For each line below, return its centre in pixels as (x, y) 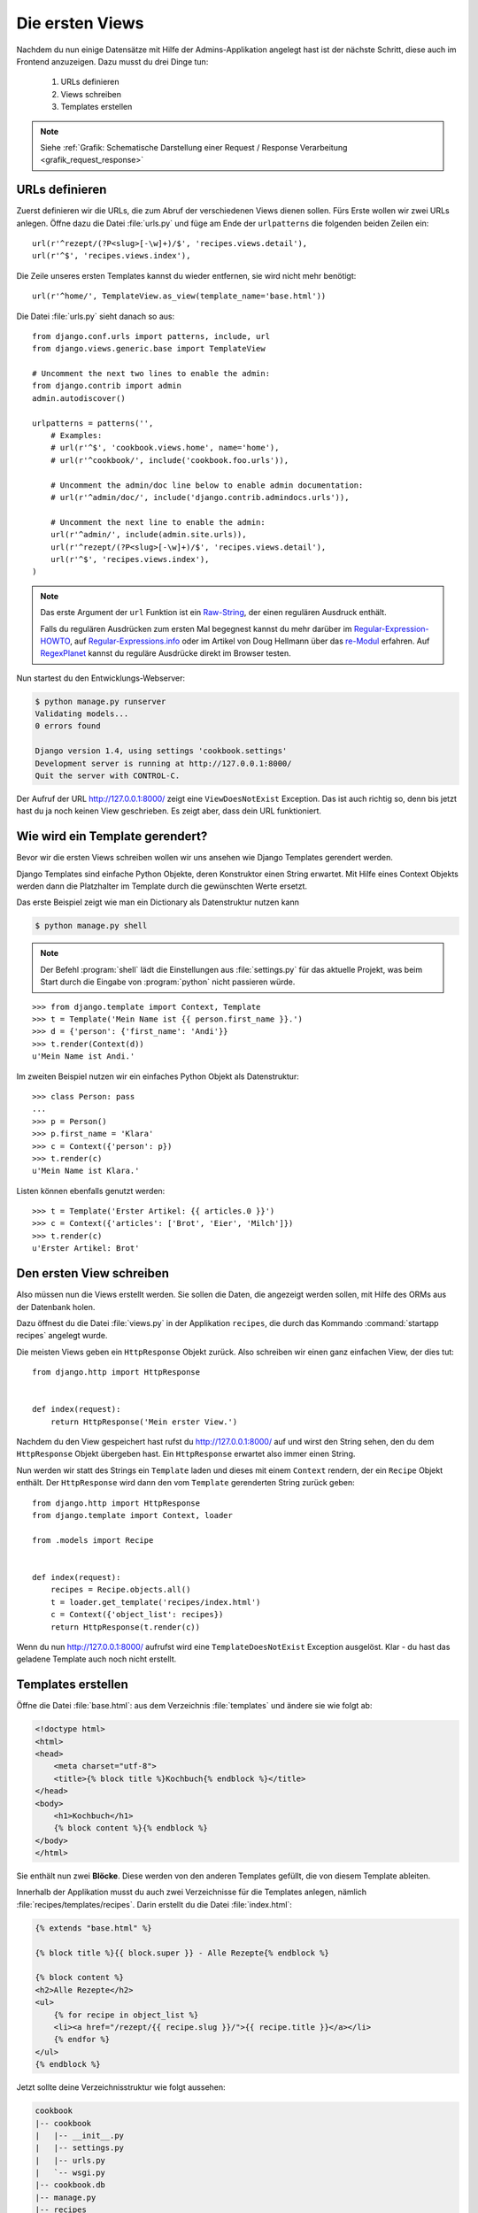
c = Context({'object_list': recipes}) (137, 1615)
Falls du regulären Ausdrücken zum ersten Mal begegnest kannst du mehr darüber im (196, 628)
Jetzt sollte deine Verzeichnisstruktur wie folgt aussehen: (121, 2087)
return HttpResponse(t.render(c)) (125, 1627)
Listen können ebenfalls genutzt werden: (91, 1191)
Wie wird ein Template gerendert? (112, 837)
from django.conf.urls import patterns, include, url (151, 336)
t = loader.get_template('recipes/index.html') (155, 1602)
